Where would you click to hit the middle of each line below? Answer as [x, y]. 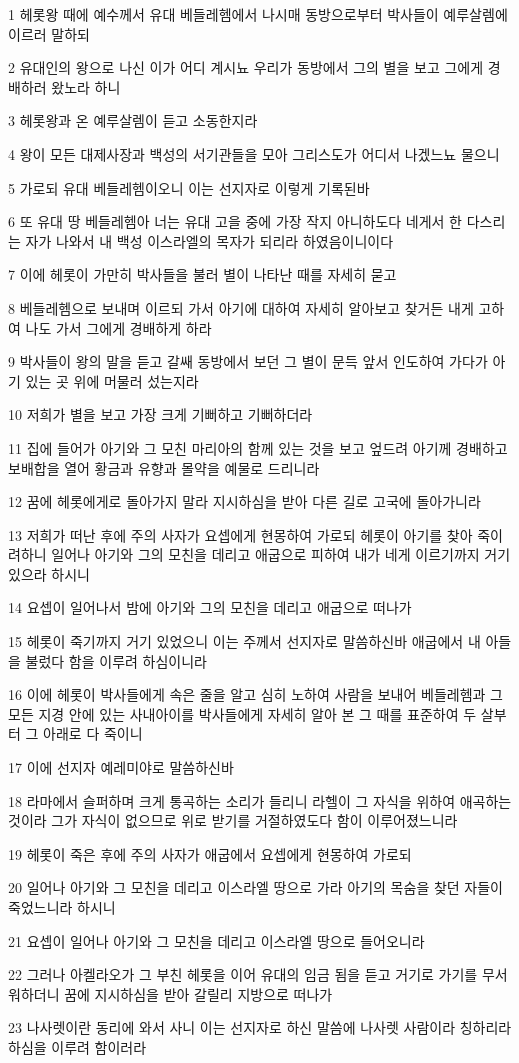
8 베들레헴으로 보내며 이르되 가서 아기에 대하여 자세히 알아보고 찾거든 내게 [241, 307]
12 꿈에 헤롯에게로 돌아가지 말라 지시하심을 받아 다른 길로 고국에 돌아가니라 [244, 501]
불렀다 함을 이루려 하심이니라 [116, 660]
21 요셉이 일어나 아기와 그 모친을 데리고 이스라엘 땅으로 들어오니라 [216, 940]
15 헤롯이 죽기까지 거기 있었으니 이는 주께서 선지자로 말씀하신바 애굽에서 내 [244, 641]
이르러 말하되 [49, 33]
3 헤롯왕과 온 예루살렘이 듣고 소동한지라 [133, 120]
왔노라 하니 [86, 86]
